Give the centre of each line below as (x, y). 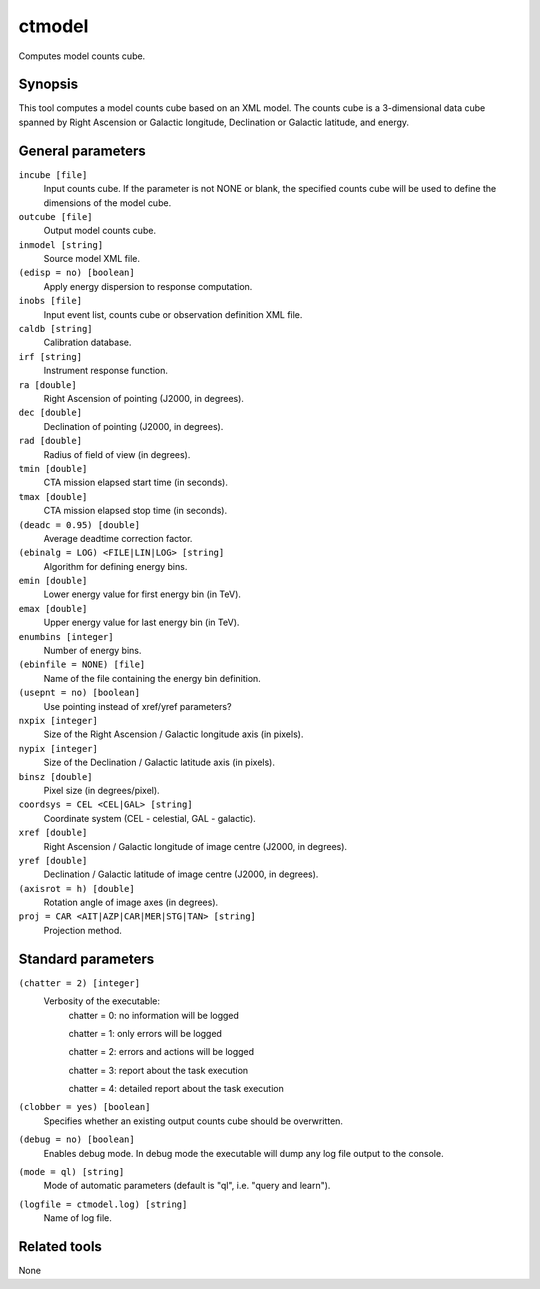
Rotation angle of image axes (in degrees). (131, 902)
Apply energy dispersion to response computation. (148, 286)
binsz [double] (56, 776)
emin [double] (53, 581)
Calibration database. (87, 342)
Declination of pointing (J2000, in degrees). (133, 426)
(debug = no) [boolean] (76, 1139)
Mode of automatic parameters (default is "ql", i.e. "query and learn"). (187, 1186)
